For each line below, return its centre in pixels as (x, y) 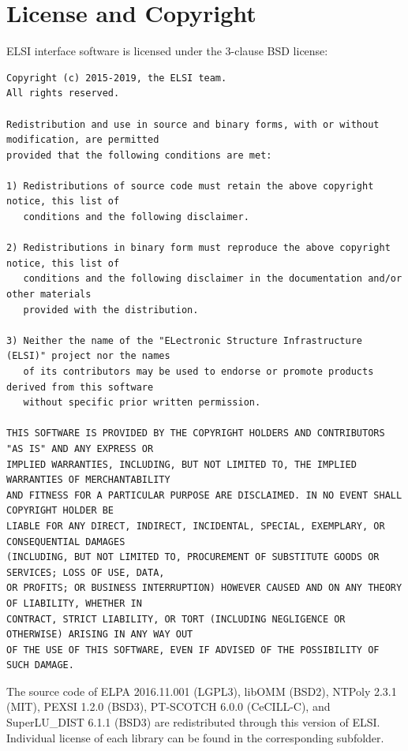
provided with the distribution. (111, 310)
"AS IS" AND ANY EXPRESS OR (80, 448)
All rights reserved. (63, 93)
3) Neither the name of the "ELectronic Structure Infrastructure (185, 340)
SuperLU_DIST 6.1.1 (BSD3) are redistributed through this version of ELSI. (193, 722)
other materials (49, 295)
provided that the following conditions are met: (139, 155)
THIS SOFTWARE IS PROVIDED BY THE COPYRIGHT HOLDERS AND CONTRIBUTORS (196, 433)
